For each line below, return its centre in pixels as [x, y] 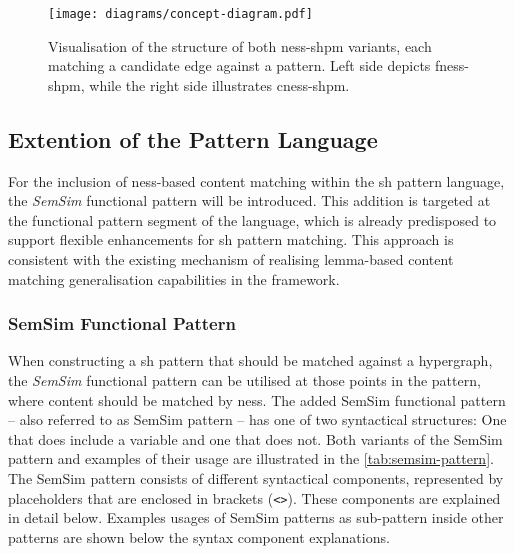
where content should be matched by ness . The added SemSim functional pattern [257, 399]
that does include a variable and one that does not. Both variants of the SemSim [255, 438]
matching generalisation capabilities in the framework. [174, 278]
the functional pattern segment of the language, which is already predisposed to [252, 219]
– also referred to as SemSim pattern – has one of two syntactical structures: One [257, 419]
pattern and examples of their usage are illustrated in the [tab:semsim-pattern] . [251, 458]
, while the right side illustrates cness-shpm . [215, 84]
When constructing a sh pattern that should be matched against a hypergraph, [250, 360]
